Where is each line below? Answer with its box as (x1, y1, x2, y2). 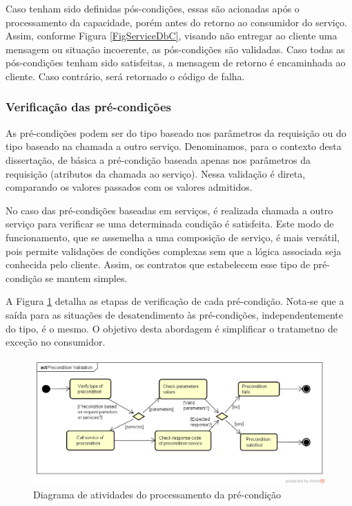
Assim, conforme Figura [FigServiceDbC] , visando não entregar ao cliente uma (6, 28, 338, 43)
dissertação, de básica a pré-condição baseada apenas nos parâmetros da (6, 152, 311, 167)
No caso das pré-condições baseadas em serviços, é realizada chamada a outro (6, 203, 333, 217)
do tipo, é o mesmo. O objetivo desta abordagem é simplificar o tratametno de (6, 321, 338, 335)
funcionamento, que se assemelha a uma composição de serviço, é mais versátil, (6, 229, 340, 244)
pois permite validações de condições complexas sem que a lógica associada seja (6, 243, 342, 258)
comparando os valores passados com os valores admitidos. (6, 180, 253, 194)
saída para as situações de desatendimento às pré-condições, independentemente (6, 307, 344, 321)
